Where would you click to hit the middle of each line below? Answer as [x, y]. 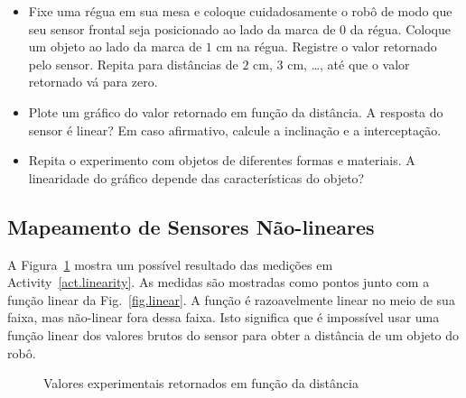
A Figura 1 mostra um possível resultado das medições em [170, 264]
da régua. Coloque [400, 28]
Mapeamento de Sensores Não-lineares [191, 226]
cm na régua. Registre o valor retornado [326, 46]
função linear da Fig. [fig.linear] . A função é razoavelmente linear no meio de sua [231, 299]
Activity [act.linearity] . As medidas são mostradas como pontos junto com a [219, 282]
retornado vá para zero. [93, 82]
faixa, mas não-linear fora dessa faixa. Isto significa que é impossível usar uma [224, 317]
